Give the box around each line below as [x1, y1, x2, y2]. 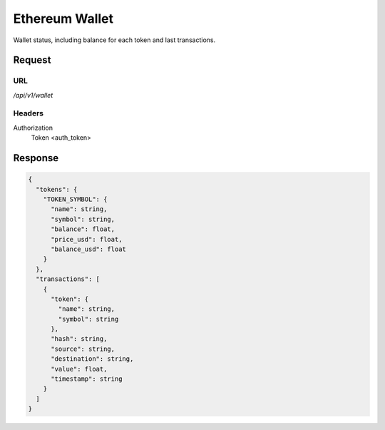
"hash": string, [51, 335, 108, 343]
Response [13, 152, 59, 164]
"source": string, [51, 344, 115, 353]
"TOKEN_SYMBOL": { [43, 195, 108, 203]
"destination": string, [51, 355, 134, 363]
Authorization [13, 123, 53, 132]
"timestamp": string [51, 375, 123, 383]
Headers [13, 108, 44, 118]
